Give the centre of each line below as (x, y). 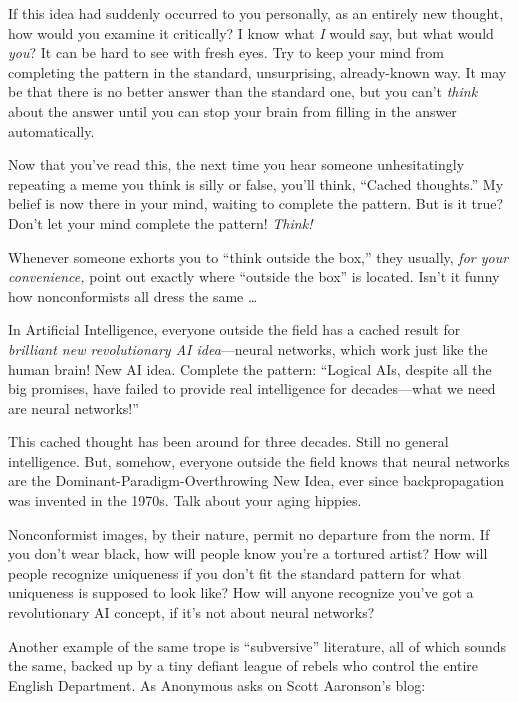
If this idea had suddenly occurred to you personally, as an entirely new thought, (256, 13)
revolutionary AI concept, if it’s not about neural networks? (191, 612)
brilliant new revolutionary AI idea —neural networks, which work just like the (248, 348)
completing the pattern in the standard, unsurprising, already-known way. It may (257, 71)
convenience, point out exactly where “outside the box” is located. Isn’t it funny (254, 276)
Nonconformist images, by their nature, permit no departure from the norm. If (249, 533)
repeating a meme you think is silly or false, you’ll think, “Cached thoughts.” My (256, 183)
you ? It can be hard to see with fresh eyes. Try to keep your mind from (226, 52)
